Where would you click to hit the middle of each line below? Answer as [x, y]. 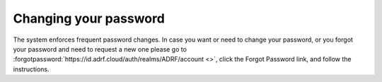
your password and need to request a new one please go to [100, 49]
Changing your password [89, 18]
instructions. [31, 69]
